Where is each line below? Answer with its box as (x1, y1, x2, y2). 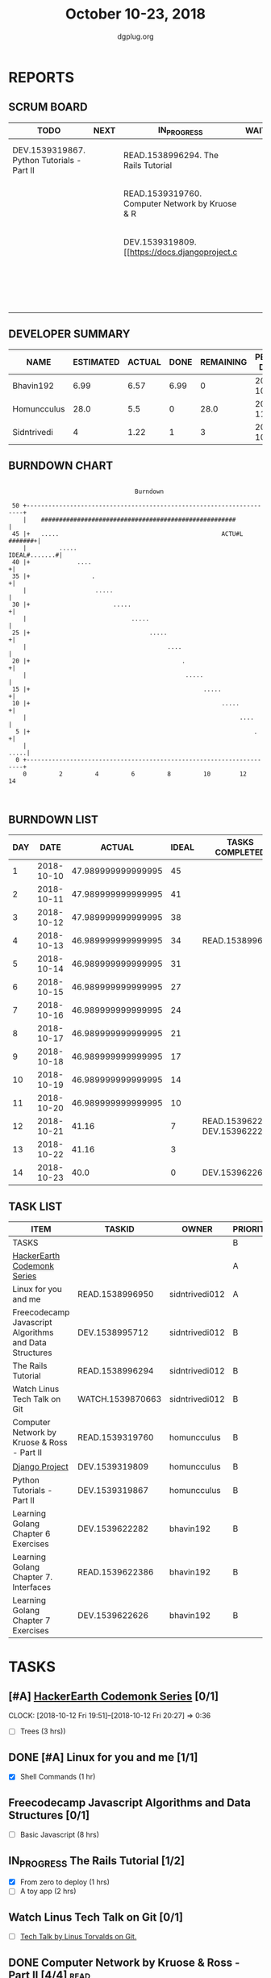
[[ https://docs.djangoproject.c (123, 246, 238, 257)
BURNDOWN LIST (8, 813, 99, 826)
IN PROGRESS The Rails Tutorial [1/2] (8, 1854, 186, 1869)
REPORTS (8, 68, 75, 86)
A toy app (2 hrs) (19, 1886, 77, 1896)
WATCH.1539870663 (77, 1394, 162, 1405)
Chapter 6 (12, 1528, 51, 1540)
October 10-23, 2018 (65, 5, 206, 23)
